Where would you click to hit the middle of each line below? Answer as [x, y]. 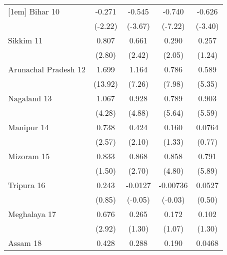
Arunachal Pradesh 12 [47, 69]
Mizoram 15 [29, 156]
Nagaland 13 [30, 98]
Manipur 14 [28, 127]
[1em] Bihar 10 [34, 11]
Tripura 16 [27, 185]
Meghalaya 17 [32, 214]
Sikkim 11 [25, 40]
